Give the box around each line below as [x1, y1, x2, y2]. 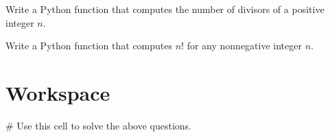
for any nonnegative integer [187, 38, 302, 53]
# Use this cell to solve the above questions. [5, 118, 191, 132]
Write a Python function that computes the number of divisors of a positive [5, 2, 325, 16]
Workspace [5, 78, 110, 106]
